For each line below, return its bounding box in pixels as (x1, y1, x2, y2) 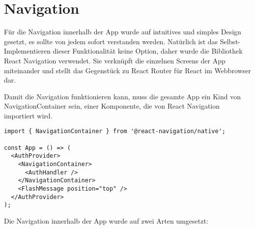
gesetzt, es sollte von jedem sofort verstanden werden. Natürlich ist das (4, 36, 218, 46)
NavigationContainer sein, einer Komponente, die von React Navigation (4, 101, 220, 111)
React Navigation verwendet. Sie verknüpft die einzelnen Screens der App (4, 55, 226, 65)
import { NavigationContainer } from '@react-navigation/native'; (4, 128, 226, 135)
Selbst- (220, 36, 240, 46)
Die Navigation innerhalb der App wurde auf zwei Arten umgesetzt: (4, 216, 208, 226)
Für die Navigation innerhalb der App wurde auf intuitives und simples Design (4, 27, 241, 37)
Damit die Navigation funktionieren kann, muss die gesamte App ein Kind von (4, 91, 241, 101)
